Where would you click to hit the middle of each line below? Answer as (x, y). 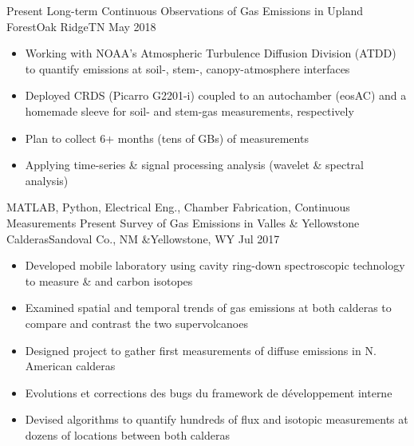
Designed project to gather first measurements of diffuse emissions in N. (201, 350)
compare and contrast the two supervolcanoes (136, 323)
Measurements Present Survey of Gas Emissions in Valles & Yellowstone (183, 222)
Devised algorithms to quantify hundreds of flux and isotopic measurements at (217, 419)
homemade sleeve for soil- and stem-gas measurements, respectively (189, 111)
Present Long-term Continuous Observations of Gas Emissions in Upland (185, 10)
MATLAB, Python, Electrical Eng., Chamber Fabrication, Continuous (178, 207)
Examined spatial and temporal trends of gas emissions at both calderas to (208, 308)
